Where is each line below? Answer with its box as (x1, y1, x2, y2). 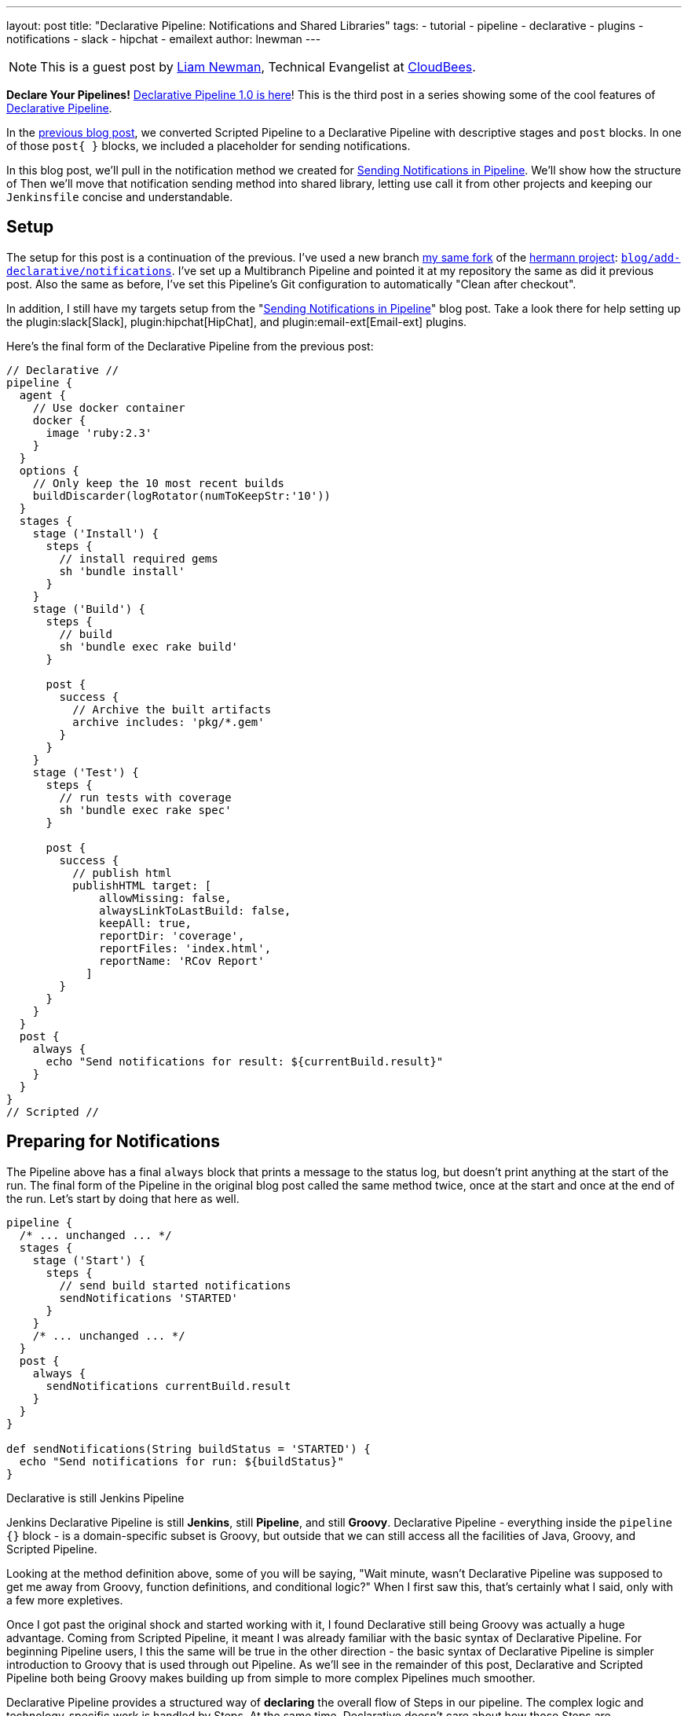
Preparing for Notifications (6, 1131, 221, 1152)
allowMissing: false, (99, 891, 232, 904)
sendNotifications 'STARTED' (59, 1291, 239, 1304)
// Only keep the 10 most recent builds (32, 476, 285, 489)
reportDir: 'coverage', (99, 929, 245, 942)
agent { (19, 388, 66, 401)
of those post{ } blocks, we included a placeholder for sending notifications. (6, 139, 411, 152)
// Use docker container (32, 401, 185, 414)
